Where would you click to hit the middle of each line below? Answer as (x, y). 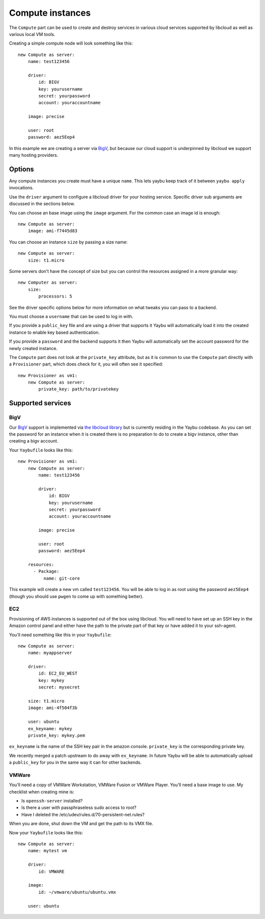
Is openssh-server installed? (52, 801)
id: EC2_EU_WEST (58, 673)
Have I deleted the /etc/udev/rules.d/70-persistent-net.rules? (83, 814)
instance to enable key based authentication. (54, 332)
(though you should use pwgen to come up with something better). (76, 596)
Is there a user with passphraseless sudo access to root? (79, 808)
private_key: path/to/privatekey (79, 389)
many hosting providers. (34, 155)
